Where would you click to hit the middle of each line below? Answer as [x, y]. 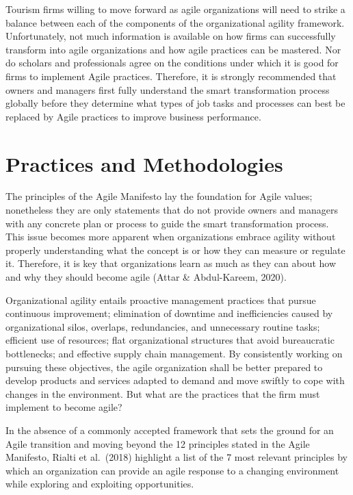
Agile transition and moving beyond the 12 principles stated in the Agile [158, 443]
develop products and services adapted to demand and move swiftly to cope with [175, 380]
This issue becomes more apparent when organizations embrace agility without [171, 237]
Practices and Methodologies [144, 163]
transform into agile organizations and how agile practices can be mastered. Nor [173, 49]
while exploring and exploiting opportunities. [100, 484]
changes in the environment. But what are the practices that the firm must [163, 393]
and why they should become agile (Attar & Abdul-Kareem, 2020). [146, 277]
